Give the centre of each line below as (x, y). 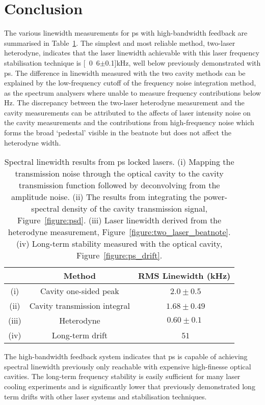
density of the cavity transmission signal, (135, 209)
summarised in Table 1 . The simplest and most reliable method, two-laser (120, 42)
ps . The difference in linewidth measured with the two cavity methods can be (125, 73)
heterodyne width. (33, 142)
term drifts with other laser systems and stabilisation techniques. (105, 396)
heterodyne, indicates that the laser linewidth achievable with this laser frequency (132, 53)
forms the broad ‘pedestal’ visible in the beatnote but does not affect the (118, 133)
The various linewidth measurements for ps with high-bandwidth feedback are (126, 33)
